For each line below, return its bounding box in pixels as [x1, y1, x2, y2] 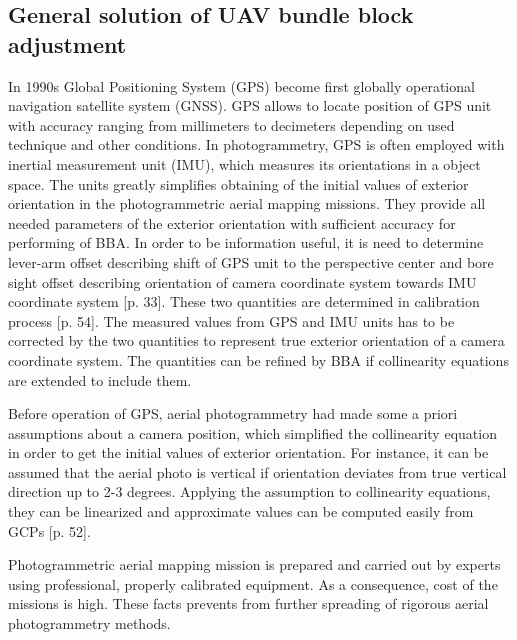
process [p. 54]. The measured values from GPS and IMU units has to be [8, 310, 455, 331]
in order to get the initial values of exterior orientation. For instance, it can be [8, 442, 489, 463]
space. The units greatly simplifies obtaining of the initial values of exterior [8, 173, 469, 194]
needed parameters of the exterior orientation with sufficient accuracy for [8, 212, 456, 233]
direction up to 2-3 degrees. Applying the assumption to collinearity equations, [8, 481, 491, 502]
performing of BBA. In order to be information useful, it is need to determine [8, 232, 484, 253]
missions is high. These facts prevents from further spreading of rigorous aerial [8, 593, 489, 614]
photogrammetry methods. [8, 613, 171, 634]
